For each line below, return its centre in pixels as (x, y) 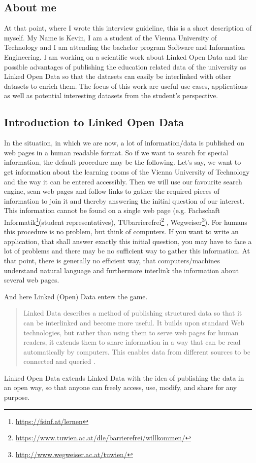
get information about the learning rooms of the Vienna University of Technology (127, 171)
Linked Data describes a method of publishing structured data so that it (133, 313)
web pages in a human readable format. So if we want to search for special (116, 152)
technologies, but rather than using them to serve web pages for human (131, 332)
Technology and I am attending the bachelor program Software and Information (125, 47)
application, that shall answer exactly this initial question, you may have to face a (128, 241)
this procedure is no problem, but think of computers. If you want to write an (121, 231)
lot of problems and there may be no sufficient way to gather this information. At (127, 251)
